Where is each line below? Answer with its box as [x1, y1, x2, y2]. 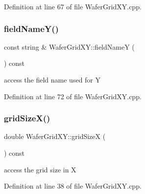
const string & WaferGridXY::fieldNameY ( [4, 41, 135, 52]
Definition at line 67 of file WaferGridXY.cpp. [4, 1, 142, 11]
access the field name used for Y [4, 75, 101, 84]
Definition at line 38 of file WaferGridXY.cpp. [4, 181, 142, 191]
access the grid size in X [4, 164, 76, 174]
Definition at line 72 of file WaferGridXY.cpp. [4, 91, 142, 101]
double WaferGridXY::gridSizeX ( [4, 131, 106, 141]
